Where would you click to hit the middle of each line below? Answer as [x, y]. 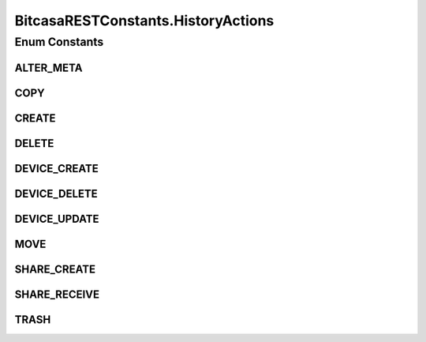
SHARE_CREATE [55, 269]
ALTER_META [49, 68]
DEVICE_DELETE [56, 194]
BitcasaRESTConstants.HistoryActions [144, 21]
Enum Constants [59, 42]
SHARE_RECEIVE [57, 294]
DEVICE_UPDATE [57, 218]
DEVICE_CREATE [56, 169]
